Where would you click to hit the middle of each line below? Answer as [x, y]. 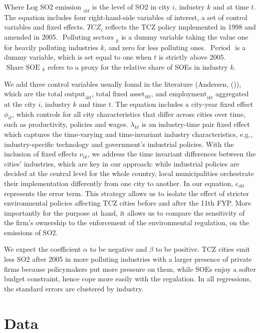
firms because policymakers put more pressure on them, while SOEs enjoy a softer [130, 269]
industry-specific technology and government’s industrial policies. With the [119, 144]
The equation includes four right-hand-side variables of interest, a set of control [126, 17]
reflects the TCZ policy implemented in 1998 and [181, 27]
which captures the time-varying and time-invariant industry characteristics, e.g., [128, 134]
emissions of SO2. [31, 232]
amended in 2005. [31, 36]
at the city [20, 104]
